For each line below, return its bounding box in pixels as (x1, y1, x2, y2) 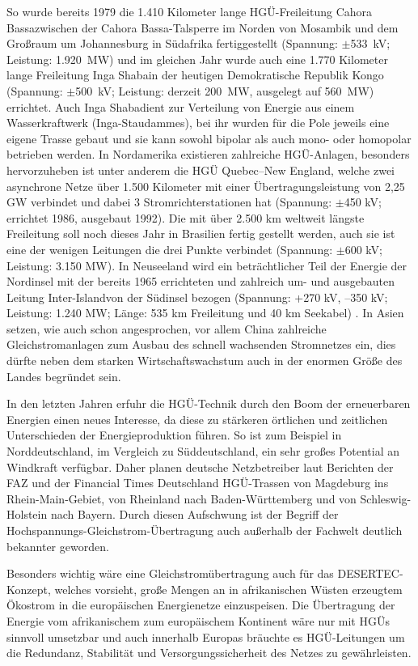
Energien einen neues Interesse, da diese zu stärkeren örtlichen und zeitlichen (6, 410, 388, 427)
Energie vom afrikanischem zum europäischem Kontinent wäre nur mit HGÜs (6, 612, 390, 629)
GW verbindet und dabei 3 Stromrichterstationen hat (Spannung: (6, 193, 332, 210)
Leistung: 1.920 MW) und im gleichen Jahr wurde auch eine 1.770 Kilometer (6, 50, 388, 67)
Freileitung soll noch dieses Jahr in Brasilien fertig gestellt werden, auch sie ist (6, 225, 395, 242)
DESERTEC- (337, 565, 403, 582)
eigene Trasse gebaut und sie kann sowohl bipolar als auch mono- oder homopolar (6, 129, 412, 146)
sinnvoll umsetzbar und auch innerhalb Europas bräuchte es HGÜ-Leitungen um (6, 628, 405, 645)
